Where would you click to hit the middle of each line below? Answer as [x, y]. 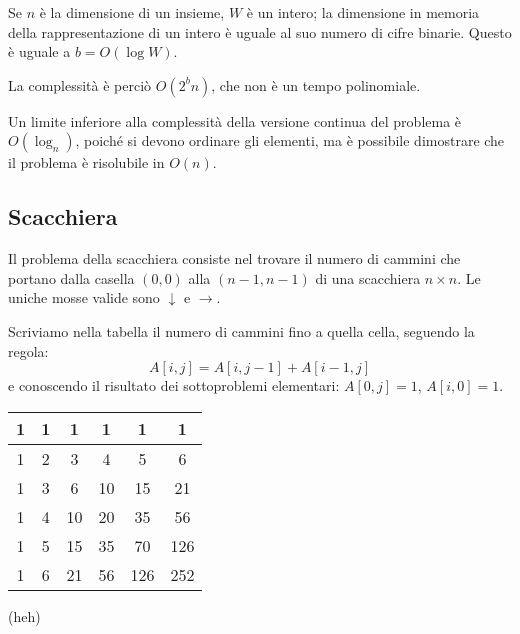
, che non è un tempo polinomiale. [316, 84]
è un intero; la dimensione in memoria [363, 12]
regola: [28, 350]
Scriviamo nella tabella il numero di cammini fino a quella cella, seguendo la [241, 330]
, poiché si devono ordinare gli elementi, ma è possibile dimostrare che [290, 140]
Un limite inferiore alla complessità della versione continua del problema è [235, 120]
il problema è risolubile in [86, 162]
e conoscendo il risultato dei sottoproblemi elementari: [174, 385]
